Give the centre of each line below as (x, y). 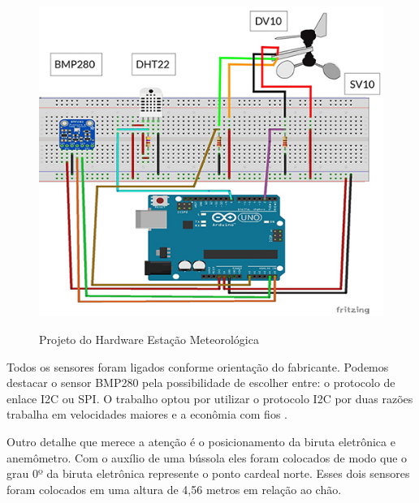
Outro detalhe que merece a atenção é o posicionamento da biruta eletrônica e (201, 441)
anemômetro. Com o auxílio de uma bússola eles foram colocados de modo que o (207, 457)
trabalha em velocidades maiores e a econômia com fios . (147, 414)
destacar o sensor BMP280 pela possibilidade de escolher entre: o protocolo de (201, 383)
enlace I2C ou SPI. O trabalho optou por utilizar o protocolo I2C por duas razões (210, 398)
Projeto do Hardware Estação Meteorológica (149, 340)
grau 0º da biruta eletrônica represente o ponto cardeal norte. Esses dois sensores (208, 473)
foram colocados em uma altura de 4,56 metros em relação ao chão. (174, 489)
